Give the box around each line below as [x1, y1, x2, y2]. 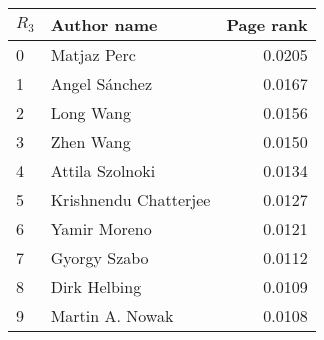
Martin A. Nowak [50, 304, 174, 327]
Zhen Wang [50, 130, 131, 153]
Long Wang [50, 101, 131, 124]
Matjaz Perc [50, 43, 136, 66]
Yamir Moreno [50, 217, 152, 240]
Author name [50, 13, 158, 36]
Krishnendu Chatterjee [50, 188, 211, 211]
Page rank [226, 13, 308, 36]
